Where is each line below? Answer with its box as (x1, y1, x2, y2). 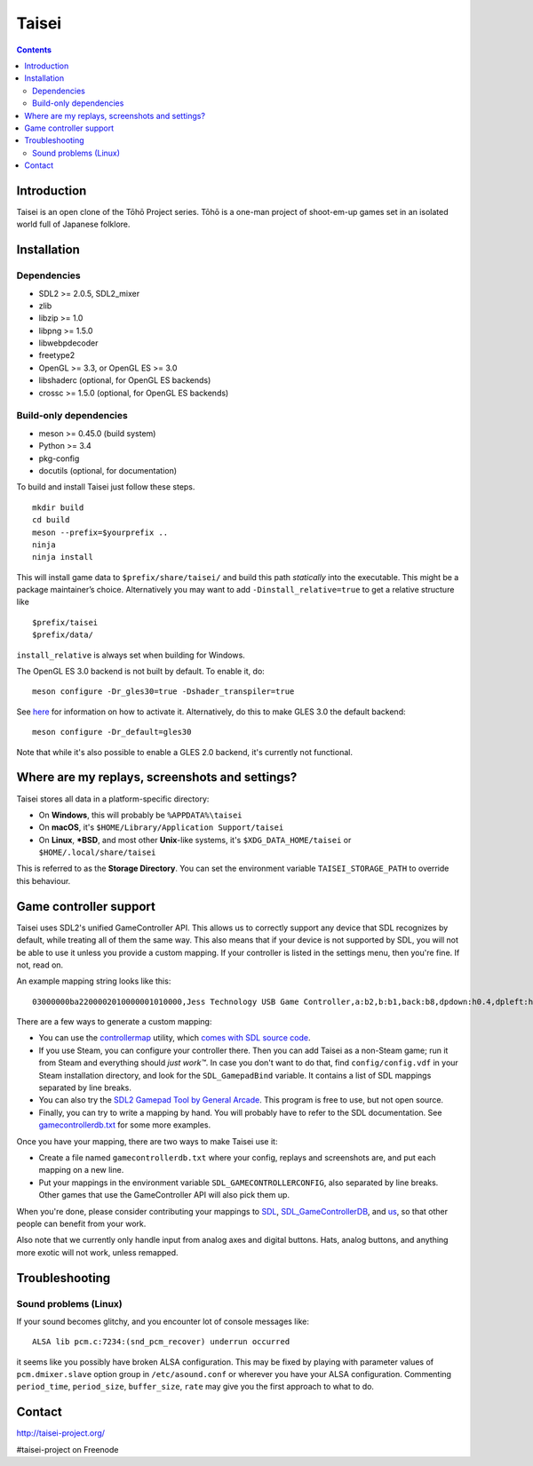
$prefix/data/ (32, 630, 93, 640)
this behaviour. (16, 875, 71, 886)
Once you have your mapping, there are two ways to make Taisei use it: (16, 1135, 278, 1146)
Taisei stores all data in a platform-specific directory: (16, 793, 210, 804)
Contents (16, 44, 52, 55)
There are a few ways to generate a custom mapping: (16, 1016, 212, 1027)
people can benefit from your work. (16, 1218, 147, 1229)
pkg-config (38, 453, 80, 464)
